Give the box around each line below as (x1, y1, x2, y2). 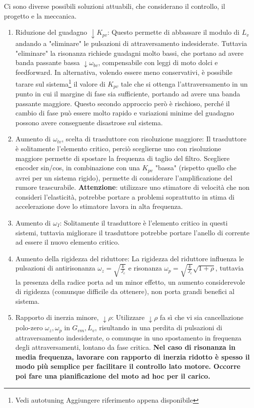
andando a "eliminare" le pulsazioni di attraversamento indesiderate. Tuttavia (15, 38, 247, 48)
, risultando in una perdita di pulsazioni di (95, 322, 222, 333)
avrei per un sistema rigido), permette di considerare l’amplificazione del (15, 172, 233, 182)
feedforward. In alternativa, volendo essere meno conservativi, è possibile (15, 67, 233, 77)
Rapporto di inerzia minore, (15, 312, 99, 322)
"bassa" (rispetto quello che (155, 162, 236, 173)
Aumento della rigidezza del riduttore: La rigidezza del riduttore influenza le (15, 253, 244, 263)
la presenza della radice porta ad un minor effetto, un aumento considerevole (15, 276, 245, 287)
